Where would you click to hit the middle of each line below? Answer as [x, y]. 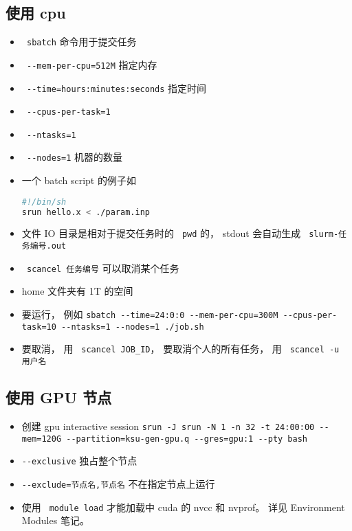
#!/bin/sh [44, 202]
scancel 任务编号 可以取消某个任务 [103, 268]
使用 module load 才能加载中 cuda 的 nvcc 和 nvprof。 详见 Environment [183, 507]
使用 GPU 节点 [59, 397]
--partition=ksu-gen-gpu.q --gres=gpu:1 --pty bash [187, 439]
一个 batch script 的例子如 [79, 180]
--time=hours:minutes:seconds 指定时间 [117, 88]
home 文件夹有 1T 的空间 [77, 291]
